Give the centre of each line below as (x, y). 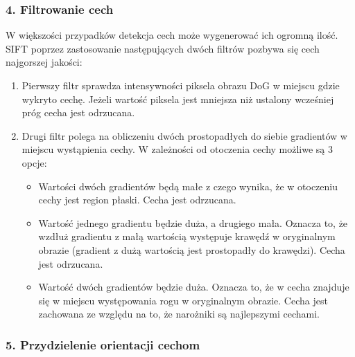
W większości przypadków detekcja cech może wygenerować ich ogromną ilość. (172, 35)
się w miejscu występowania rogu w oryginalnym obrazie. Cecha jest (183, 300)
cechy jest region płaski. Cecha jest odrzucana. (137, 200)
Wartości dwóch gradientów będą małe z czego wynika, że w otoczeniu (188, 186)
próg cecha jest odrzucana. (78, 112)
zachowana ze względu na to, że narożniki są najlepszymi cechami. (179, 314)
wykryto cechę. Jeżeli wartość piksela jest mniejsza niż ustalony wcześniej (178, 99)
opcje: (34, 162)
